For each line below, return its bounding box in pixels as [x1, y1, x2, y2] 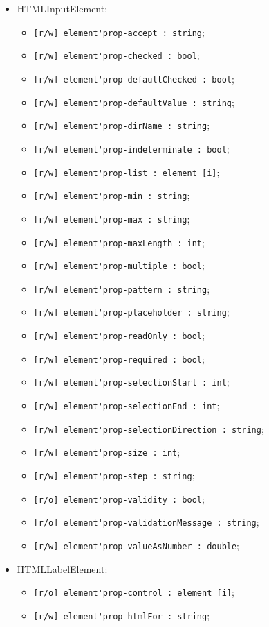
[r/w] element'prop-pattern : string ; [33, 281, 210, 295]
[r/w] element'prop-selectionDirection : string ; [33, 421, 264, 436]
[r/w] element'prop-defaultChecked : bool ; [33, 71, 234, 85]
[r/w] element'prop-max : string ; [33, 211, 190, 225]
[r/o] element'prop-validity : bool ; [33, 491, 205, 506]
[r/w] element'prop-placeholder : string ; [33, 304, 230, 319]
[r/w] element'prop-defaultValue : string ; [33, 94, 234, 109]
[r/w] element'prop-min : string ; [33, 188, 190, 203]
